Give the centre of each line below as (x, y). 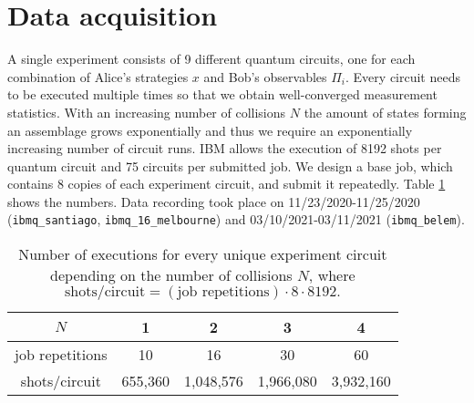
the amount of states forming (385, 112)
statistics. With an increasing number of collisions (147, 112)
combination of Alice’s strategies (98, 76)
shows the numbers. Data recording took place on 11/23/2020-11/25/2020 (214, 201)
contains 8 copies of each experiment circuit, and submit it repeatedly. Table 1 (227, 184)
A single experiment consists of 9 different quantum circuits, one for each (211, 59)
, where (332, 275)
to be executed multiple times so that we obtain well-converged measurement (222, 94)
